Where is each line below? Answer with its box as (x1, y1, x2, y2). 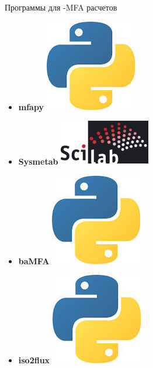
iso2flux (18, 354, 50, 366)
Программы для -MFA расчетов (5, 1, 117, 13)
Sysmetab (18, 155, 58, 168)
